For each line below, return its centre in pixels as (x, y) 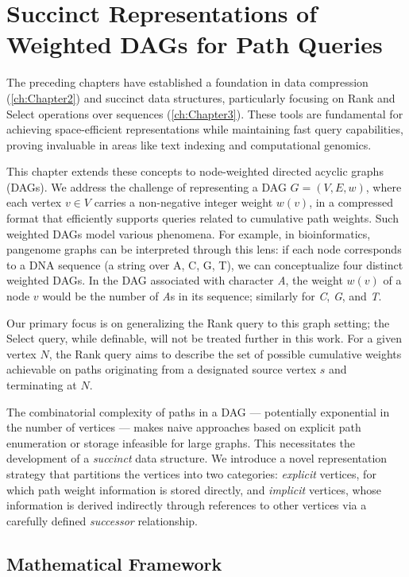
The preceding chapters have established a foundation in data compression (187, 82)
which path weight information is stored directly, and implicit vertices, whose (194, 489)
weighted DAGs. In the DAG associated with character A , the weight (175, 280)
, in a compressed (351, 202)
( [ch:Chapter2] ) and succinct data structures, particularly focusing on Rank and (201, 97)
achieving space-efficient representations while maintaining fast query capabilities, (205, 129)
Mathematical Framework (114, 563)
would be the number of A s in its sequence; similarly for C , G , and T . (212, 296)
